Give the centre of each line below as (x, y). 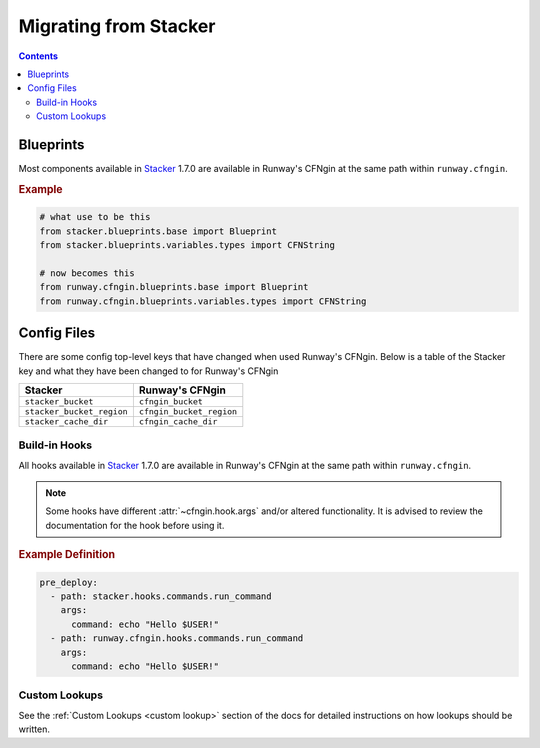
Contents (38, 56)
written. (34, 729)
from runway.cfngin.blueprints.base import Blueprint (174, 287)
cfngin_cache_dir (178, 421)
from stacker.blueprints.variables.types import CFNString (187, 245)
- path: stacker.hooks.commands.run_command (161, 596)
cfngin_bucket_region (188, 411)
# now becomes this (87, 273)
